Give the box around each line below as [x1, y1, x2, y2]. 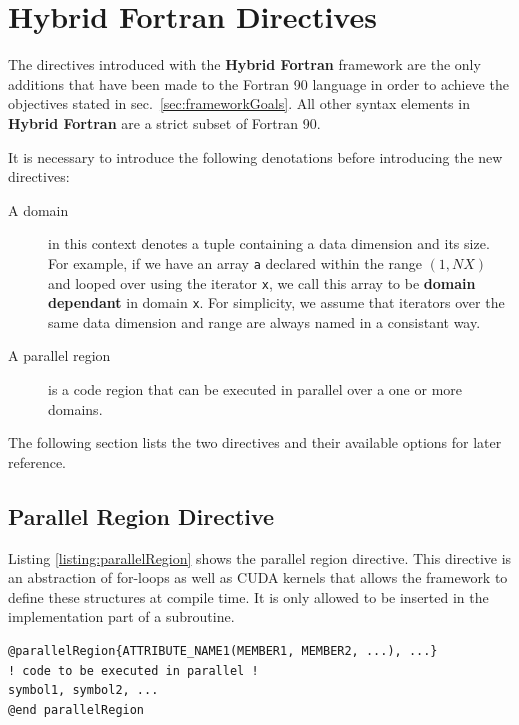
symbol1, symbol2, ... [8, 683, 159, 698]
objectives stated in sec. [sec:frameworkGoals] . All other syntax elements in [8, 93, 470, 114]
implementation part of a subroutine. [8, 606, 235, 627]
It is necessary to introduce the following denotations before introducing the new [8, 146, 503, 167]
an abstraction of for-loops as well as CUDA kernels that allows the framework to [8, 567, 508, 588]
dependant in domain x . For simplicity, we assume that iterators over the [48, 292, 505, 313]
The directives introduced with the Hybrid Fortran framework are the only [8, 54, 481, 75]
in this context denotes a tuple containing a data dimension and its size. [48, 233, 490, 254]
